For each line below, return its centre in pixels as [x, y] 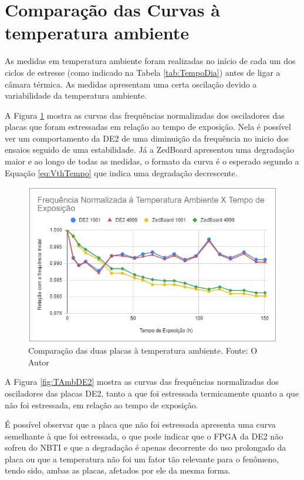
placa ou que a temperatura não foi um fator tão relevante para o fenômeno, [142, 459]
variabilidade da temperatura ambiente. [76, 95]
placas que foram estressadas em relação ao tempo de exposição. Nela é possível [148, 127]
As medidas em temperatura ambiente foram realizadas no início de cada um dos [150, 61]
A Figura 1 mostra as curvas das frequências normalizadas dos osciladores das [145, 115]
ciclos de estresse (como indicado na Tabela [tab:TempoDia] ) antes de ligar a [143, 72]
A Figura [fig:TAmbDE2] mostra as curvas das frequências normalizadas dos [142, 382]
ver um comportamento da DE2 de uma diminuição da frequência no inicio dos [147, 138]
